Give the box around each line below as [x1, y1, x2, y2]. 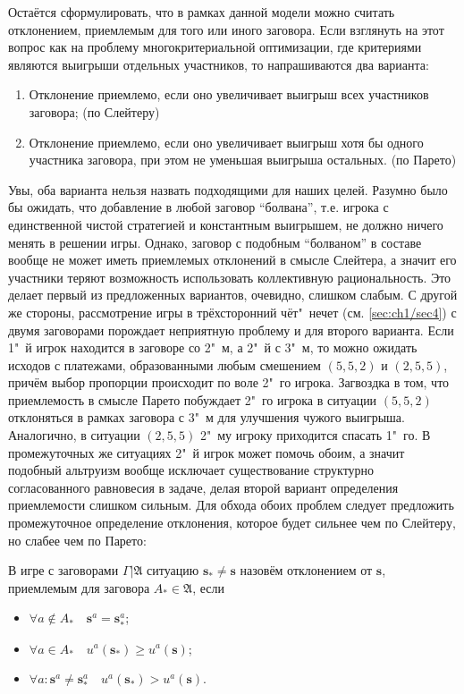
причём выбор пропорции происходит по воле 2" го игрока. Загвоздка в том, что [8, 373, 450, 392]
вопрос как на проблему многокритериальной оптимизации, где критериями [8, 38, 422, 56]
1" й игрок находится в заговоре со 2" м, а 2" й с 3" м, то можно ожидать [8, 338, 418, 357]
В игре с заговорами [8, 561, 119, 580]
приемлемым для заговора [8, 578, 150, 597]
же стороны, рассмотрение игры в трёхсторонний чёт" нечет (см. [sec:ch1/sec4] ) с [8, 302, 457, 321]
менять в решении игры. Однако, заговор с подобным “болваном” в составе [8, 233, 422, 251]
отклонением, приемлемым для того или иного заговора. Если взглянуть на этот [8, 20, 444, 38]
